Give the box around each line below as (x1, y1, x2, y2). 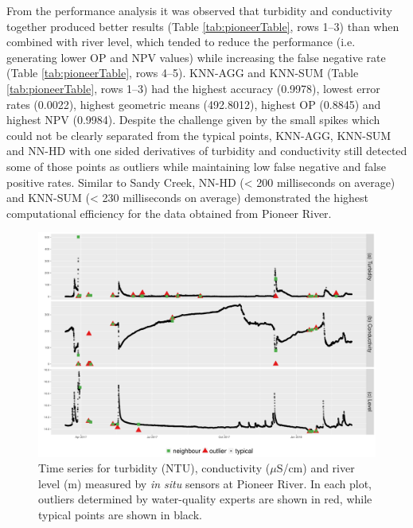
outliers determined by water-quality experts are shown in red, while (38, 491, 372, 507)
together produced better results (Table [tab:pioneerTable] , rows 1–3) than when (6, 17, 399, 34)
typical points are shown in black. (38, 507, 202, 523)
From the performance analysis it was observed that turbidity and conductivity (6, 2, 392, 18)
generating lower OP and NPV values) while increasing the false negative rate (6, 49, 386, 65)
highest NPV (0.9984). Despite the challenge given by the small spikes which (6, 111, 380, 128)
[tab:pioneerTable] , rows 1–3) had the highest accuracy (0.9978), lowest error (6, 80, 380, 96)
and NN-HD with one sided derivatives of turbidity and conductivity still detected (6, 142, 407, 159)
